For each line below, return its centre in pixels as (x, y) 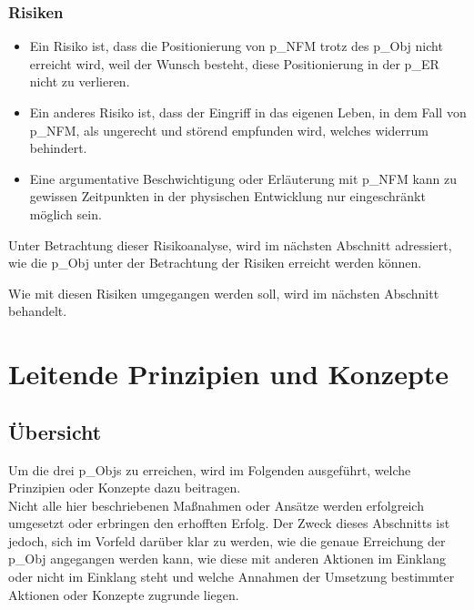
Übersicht (55, 431)
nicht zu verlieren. (80, 81)
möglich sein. (66, 213)
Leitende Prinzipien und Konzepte (229, 374)
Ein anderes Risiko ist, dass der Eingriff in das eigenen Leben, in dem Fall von (248, 112)
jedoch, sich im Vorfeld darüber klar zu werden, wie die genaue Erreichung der (227, 540)
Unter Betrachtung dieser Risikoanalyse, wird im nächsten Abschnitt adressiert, (230, 244)
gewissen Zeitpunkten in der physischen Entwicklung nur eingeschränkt (227, 196)
